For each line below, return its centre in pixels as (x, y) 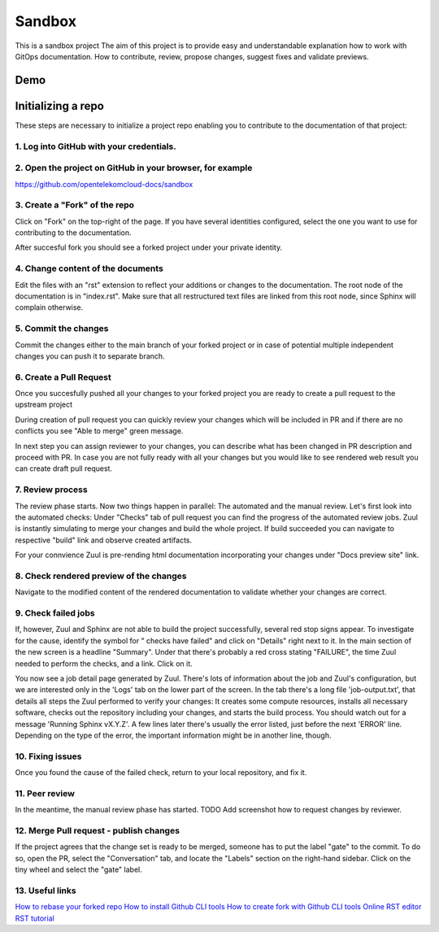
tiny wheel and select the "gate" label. (78, 869)
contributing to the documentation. (73, 233)
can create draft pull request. (64, 468)
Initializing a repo (60, 106)
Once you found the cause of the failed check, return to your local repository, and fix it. (161, 773)
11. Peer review (45, 793)
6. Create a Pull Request (63, 377)
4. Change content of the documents (89, 268)
